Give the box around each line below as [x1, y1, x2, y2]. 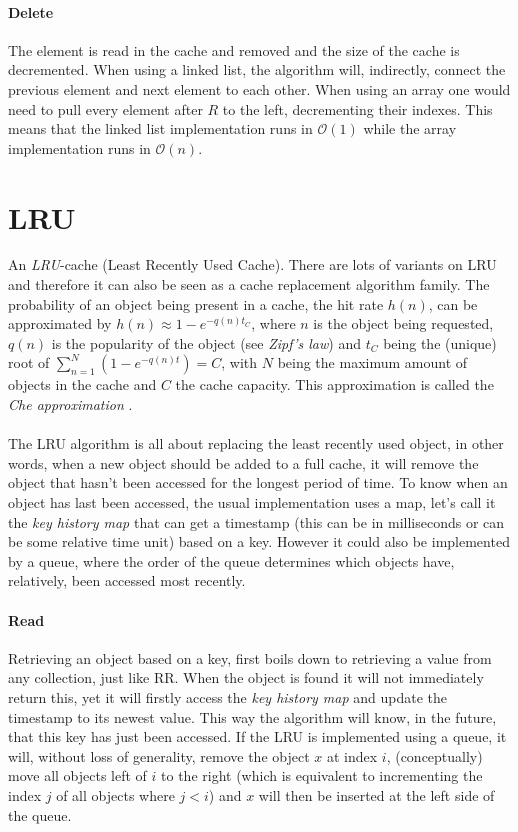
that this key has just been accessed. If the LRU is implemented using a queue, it [8, 726, 507, 747]
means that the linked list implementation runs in [8, 118, 313, 139]
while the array [363, 118, 457, 139]
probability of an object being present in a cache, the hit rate [8, 293, 384, 314]
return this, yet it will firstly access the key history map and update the [8, 686, 448, 707]
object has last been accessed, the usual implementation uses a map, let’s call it [8, 492, 496, 513]
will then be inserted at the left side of [258, 784, 495, 805]
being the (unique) [383, 332, 497, 353]
